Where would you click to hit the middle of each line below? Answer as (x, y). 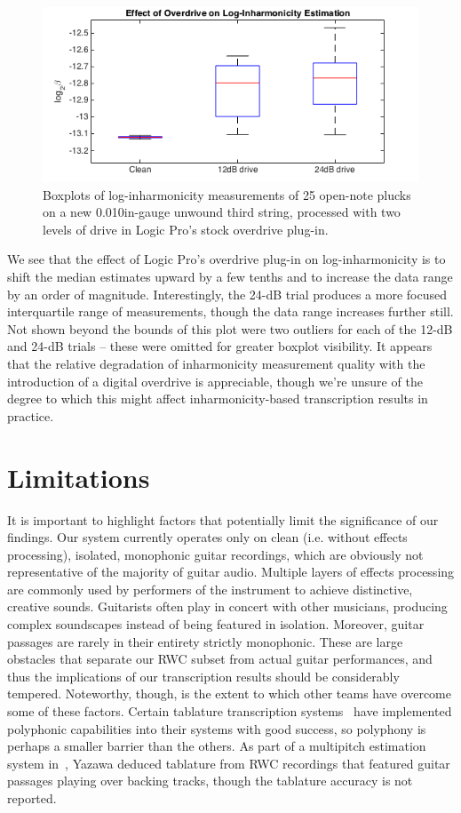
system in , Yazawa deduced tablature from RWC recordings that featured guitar (229, 763)
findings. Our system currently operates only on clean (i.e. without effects (207, 537)
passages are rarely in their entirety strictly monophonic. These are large (205, 641)
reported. (32, 798)
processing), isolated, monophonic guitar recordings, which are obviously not (215, 554)
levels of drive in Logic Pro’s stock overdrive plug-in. (186, 229)
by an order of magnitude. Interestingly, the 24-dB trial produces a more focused (227, 294)
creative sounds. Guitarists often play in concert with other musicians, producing (227, 606)
